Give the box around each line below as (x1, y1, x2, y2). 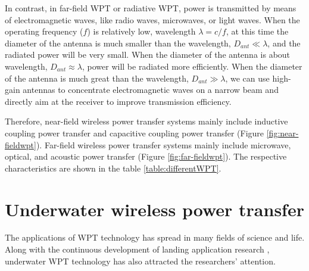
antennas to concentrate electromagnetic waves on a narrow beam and (23, 83, 279, 96)
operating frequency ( (5, 25, 83, 38)
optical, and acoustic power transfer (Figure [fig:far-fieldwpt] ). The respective (5, 150, 287, 163)
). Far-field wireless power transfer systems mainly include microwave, (36, 138, 291, 151)
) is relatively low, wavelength (87, 25, 196, 38)
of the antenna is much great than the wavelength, (5, 71, 189, 84)
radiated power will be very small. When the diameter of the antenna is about (5, 48, 291, 61)
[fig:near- (266, 126, 299, 139)
